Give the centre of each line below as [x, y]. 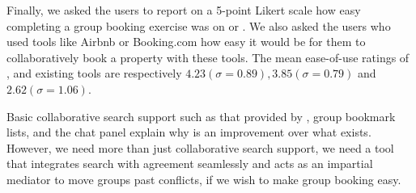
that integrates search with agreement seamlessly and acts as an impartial [190, 164]
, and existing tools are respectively [94, 73]
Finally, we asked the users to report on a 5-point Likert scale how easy [184, 10]
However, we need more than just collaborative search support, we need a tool [200, 147]
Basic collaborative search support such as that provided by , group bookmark [201, 116]
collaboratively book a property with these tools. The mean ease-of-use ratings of [208, 57]
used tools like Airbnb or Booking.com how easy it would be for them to [186, 42]
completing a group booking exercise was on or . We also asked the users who [199, 25]
